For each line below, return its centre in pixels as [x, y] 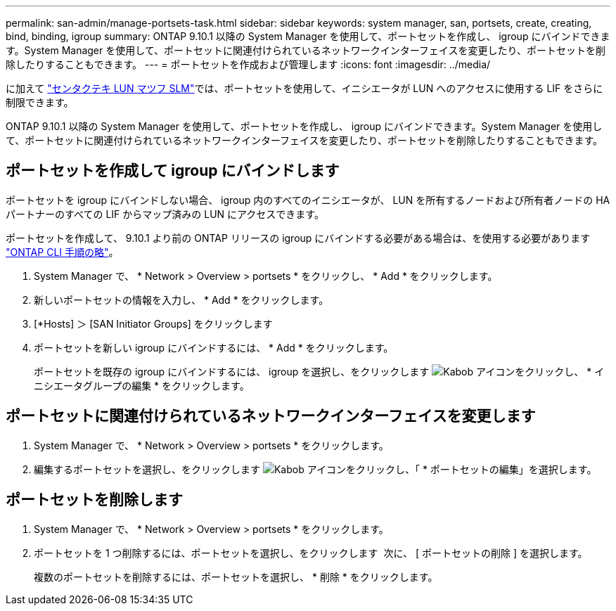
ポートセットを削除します [94, 500]
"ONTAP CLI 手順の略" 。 [62, 252]
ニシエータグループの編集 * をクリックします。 [142, 385]
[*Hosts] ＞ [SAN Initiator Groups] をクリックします [153, 323]
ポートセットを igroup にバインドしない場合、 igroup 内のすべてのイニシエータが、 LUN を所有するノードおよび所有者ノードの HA [308, 200]
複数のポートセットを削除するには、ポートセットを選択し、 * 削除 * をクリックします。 [236, 577]
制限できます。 [40, 102]
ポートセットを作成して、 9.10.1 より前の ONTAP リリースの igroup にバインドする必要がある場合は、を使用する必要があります [298, 238]
